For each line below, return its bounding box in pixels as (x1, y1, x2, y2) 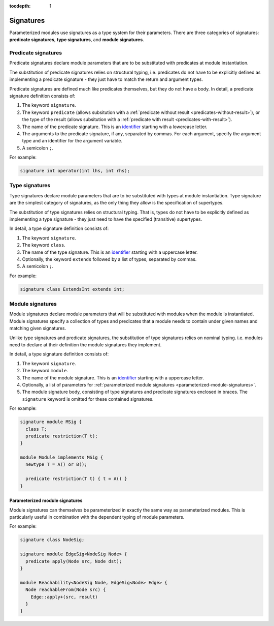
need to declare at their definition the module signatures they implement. (9, 342, 162, 348)
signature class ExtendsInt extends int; (20, 286, 125, 292)
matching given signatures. (9, 325, 66, 332)
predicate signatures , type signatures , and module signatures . (9, 37, 144, 43)
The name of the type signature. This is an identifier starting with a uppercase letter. (22, 249, 198, 255)
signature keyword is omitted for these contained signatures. (22, 396, 154, 402)
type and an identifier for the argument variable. (22, 138, 123, 144)
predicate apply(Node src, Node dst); (25, 558, 122, 564)
